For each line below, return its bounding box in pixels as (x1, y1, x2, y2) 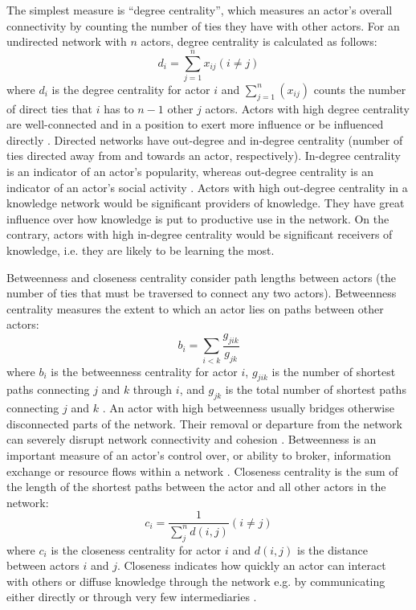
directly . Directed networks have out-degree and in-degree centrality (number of (6, 131, 403, 148)
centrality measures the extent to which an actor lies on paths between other (6, 300, 384, 317)
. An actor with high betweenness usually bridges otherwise (102, 399, 394, 416)
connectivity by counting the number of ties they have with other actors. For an (6, 17, 400, 34)
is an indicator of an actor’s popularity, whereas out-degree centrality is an (6, 163, 374, 180)
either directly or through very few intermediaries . (6, 588, 257, 605)
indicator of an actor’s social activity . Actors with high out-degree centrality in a (6, 178, 408, 195)
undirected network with (6, 33, 127, 50)
